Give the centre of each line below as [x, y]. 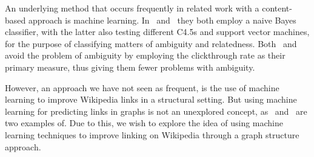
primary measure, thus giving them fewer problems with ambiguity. [130, 67]
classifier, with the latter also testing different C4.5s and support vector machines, [157, 32]
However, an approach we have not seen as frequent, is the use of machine [142, 87]
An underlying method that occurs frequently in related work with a [132, 8]
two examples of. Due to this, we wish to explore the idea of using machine [144, 123]
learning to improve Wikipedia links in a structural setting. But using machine [151, 99]
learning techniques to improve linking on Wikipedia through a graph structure [152, 134]
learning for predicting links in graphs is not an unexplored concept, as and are [156, 111]
